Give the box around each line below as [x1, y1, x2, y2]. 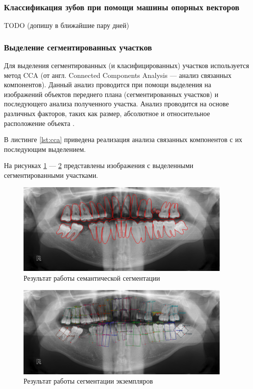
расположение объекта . [4, 118, 75, 128]
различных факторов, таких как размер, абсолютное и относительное [4, 108, 210, 118]
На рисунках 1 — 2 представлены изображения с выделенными [4, 160, 194, 170]
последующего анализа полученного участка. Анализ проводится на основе [4, 98, 229, 109]
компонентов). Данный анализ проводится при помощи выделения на [4, 79, 211, 90]
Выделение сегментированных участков [4, 41, 152, 53]
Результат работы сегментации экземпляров [24, 376, 153, 386]
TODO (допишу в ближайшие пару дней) [4, 20, 129, 30]
